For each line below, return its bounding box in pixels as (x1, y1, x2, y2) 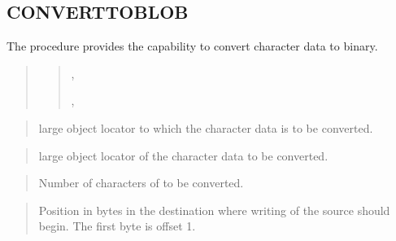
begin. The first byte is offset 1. (38, 217, 196, 234)
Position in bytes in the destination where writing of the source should (38, 201, 390, 218)
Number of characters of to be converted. (38, 174, 244, 191)
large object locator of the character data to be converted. (38, 147, 329, 164)
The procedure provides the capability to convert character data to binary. (7, 37, 378, 55)
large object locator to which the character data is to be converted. (38, 119, 373, 136)
